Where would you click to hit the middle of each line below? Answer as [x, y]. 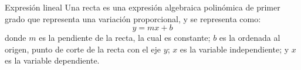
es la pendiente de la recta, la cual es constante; [125, 38]
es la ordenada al [250, 38]
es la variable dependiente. [52, 60]
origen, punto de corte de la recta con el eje [83, 49]
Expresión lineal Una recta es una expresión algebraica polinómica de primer [143, 7]
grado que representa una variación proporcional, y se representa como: [133, 18]
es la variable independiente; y [234, 49]
